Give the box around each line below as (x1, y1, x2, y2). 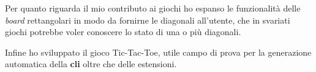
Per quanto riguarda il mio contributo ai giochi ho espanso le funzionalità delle (5, 2, 301, 14)
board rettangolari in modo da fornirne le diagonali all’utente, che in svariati (5, 13, 290, 26)
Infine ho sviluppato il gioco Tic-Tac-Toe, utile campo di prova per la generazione (5, 45, 312, 58)
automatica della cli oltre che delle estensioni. (5, 57, 177, 70)
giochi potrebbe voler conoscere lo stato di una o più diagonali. (5, 25, 241, 38)
